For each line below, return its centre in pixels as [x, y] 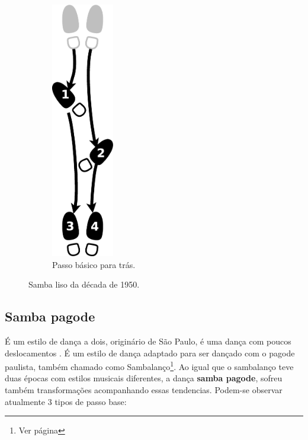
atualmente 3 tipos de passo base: [66, 401]
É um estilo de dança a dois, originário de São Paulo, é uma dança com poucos [148, 341]
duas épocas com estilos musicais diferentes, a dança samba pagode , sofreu [144, 378]
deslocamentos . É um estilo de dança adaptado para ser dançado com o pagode [150, 353]
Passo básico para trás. [94, 264]
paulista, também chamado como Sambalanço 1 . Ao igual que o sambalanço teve [149, 366]
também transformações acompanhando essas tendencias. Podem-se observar [144, 389]
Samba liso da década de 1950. [84, 284]
